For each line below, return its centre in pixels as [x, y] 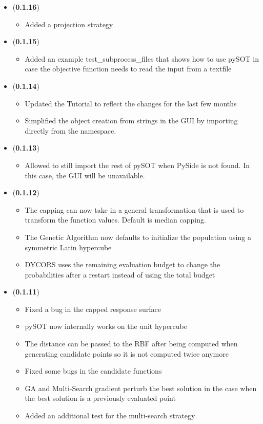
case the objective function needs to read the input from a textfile [128, 69]
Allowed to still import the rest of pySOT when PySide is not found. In [137, 165]
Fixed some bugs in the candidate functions [93, 371]
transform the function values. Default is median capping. [115, 220]
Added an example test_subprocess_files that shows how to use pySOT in [142, 58]
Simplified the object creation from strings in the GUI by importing [131, 121]
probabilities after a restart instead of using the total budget [120, 274]
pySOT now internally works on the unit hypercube [106, 326]
